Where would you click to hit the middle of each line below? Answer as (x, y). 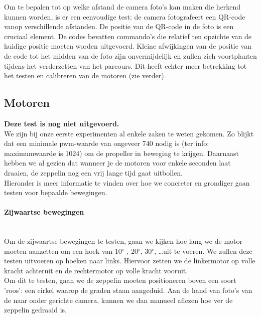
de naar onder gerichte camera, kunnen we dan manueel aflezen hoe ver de (118, 300)
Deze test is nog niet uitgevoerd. (62, 123)
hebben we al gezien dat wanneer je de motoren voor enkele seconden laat (117, 163)
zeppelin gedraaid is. (35, 310)
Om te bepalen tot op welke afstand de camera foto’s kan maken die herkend (122, 7)
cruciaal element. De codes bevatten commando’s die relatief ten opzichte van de (128, 36)
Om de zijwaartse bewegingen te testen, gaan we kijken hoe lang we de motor (123, 241)
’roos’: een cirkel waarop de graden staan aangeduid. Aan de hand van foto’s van (128, 290)
